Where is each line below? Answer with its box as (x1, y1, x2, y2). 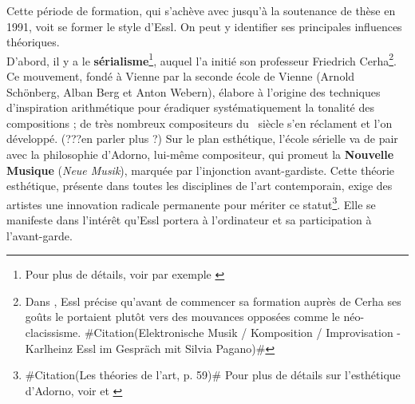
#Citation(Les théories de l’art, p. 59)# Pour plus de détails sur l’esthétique (25, 366, 401, 383)
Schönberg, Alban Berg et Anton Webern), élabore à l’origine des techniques (6, 83, 381, 100)
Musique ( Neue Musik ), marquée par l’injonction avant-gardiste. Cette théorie (6, 161, 394, 178)
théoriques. (6, 34, 60, 50)
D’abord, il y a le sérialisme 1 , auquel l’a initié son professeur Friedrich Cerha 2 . (6, 50, 397, 69)
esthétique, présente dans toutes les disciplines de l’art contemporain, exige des (6, 177, 393, 194)
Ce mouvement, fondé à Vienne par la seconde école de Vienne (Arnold (6, 68, 355, 85)
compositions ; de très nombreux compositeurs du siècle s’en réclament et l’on (6, 114, 393, 131)
